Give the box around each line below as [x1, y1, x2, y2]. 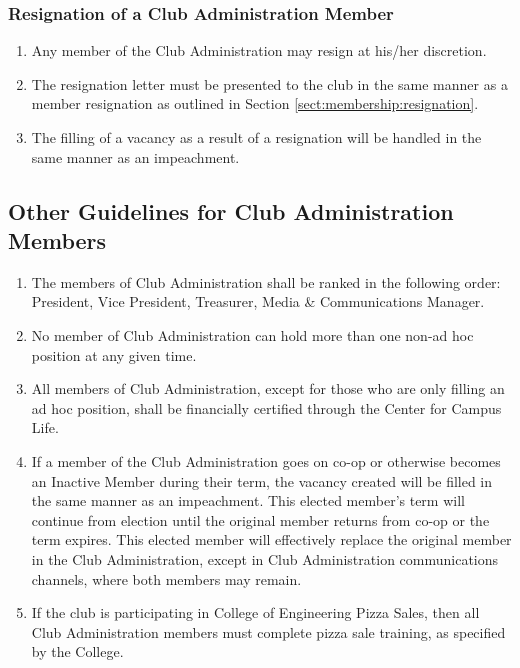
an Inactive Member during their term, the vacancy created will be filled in [31, 470, 493, 491]
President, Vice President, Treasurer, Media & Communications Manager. [31, 291, 485, 312]
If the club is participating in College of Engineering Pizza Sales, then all [31, 602, 480, 623]
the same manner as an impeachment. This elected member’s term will [31, 490, 465, 511]
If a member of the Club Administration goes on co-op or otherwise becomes [31, 450, 501, 471]
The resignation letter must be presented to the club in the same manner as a [31, 73, 508, 94]
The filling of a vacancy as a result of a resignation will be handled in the [31, 127, 482, 147]
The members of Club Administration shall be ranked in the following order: [31, 271, 501, 292]
